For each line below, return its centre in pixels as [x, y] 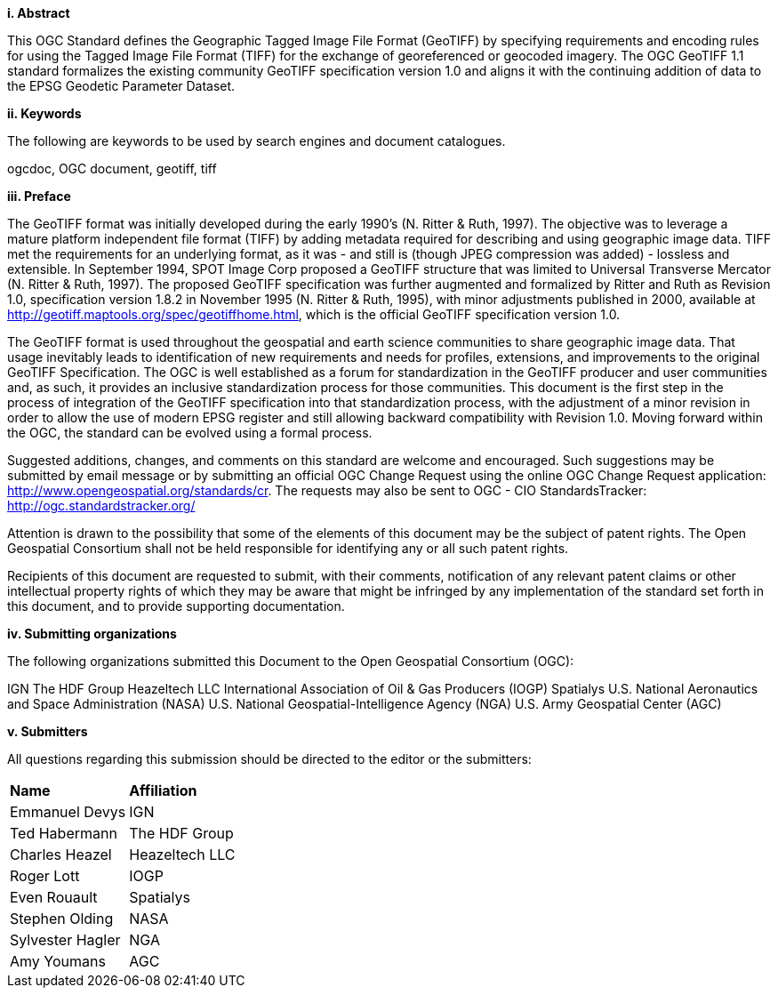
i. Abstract [39, 13]
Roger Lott [45, 876]
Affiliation [163, 790]
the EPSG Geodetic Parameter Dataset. [121, 86]
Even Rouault [54, 897]
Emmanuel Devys [68, 812]
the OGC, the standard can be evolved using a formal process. [190, 433]
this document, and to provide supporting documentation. [176, 606]
